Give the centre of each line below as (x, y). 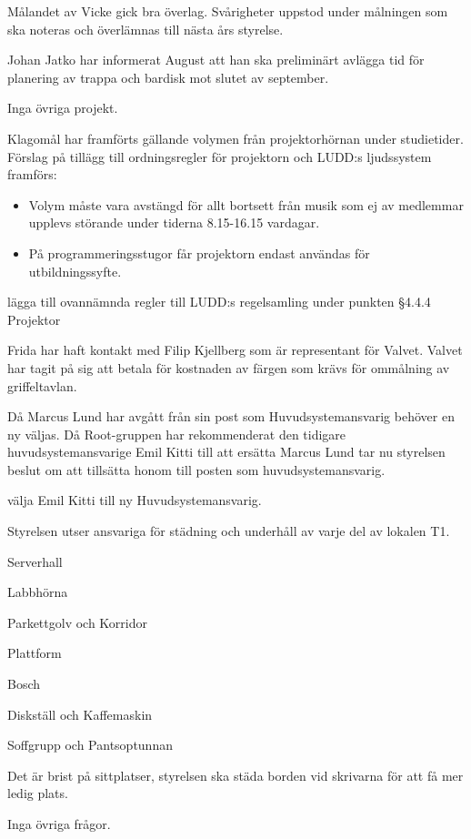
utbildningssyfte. (75, 271)
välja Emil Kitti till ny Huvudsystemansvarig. (135, 500)
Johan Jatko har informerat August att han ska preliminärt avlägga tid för (216, 60)
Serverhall (35, 561)
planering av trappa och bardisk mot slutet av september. (168, 77)
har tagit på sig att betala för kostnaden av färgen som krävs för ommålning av (229, 367)
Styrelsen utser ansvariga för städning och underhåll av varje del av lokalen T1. (229, 531)
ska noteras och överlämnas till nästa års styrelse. (145, 29)
